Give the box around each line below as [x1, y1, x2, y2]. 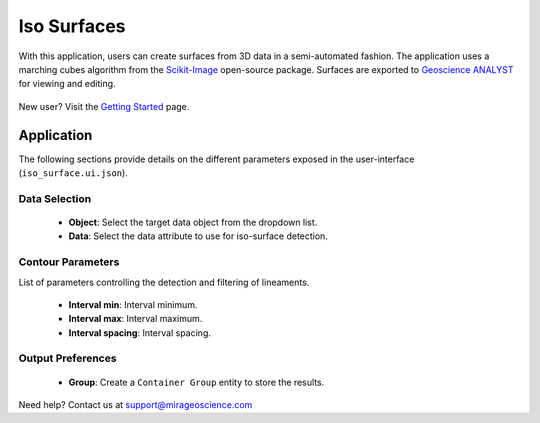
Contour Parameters [18, 255, 120, 269]
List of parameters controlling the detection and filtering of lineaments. [18, 276, 310, 288]
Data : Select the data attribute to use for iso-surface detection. [68, 230, 329, 242]
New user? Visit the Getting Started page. [18, 100, 190, 112]
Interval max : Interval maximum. [68, 313, 203, 325]
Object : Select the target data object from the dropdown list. [68, 216, 318, 228]
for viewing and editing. [18, 78, 116, 90]
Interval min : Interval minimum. [68, 298, 198, 310]
